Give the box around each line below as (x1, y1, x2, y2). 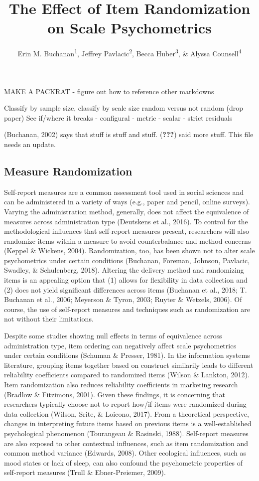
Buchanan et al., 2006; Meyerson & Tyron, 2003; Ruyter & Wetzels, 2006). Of (4, 294, 242, 305)
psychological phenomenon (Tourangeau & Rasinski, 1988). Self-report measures (4, 428, 249, 438)
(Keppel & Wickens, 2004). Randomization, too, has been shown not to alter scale (4, 245, 255, 256)
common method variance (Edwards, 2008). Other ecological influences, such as (4, 448, 246, 458)
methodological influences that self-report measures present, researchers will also (4, 226, 250, 236)
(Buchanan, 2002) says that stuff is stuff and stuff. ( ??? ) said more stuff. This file (4, 129, 254, 140)
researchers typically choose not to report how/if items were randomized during (4, 399, 247, 409)
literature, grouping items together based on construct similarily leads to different (4, 359, 254, 370)
